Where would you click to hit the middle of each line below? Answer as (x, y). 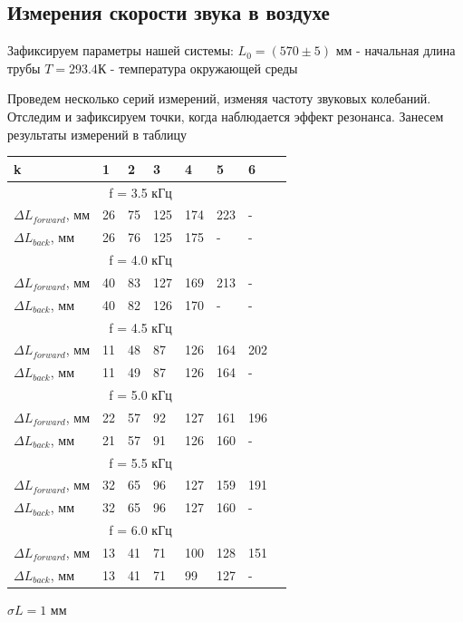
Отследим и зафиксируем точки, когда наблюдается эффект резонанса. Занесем (226, 116)
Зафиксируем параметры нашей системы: (121, 50)
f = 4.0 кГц (140, 260)
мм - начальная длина (395, 50)
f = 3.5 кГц (140, 192)
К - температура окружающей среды (198, 68)
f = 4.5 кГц (140, 327)
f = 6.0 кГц (140, 530)
